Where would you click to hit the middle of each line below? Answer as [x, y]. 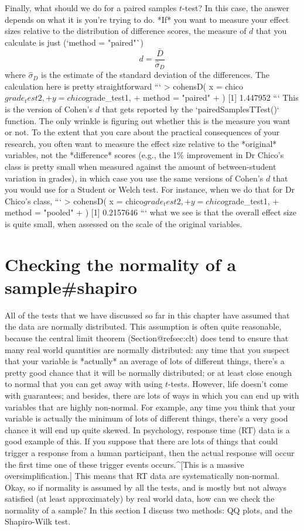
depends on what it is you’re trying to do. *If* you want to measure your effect [147, 19]
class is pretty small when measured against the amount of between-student [141, 166]
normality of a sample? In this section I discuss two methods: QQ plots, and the [149, 510]
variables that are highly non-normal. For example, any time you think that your [150, 407]
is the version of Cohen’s [49, 109]
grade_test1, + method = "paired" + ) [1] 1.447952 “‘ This [192, 97]
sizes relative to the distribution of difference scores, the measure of [126, 31]
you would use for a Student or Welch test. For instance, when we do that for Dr [150, 189]
